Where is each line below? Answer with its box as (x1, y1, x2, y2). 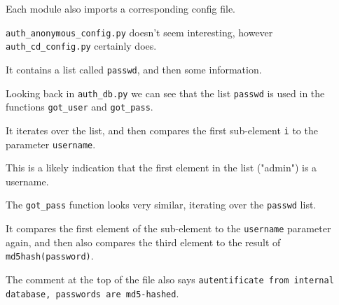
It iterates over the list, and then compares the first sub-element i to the (6, 122, 318, 137)
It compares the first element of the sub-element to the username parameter (6, 221, 331, 236)
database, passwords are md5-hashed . (6, 285, 179, 300)
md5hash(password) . (6, 248, 94, 263)
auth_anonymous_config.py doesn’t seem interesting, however (6, 24, 273, 39)
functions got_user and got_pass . (6, 99, 153, 114)
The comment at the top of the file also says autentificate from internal (6, 271, 334, 286)
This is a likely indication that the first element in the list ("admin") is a (6, 160, 317, 175)
